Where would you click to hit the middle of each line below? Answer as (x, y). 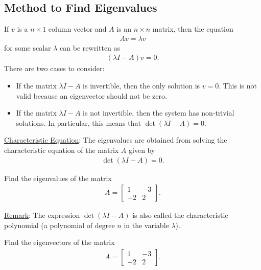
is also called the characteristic (180, 215)
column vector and (77, 29)
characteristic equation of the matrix (62, 150)
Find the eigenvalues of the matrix (58, 178)
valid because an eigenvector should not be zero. (91, 95)
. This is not (238, 86)
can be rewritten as (90, 47)
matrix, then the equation (193, 29)
